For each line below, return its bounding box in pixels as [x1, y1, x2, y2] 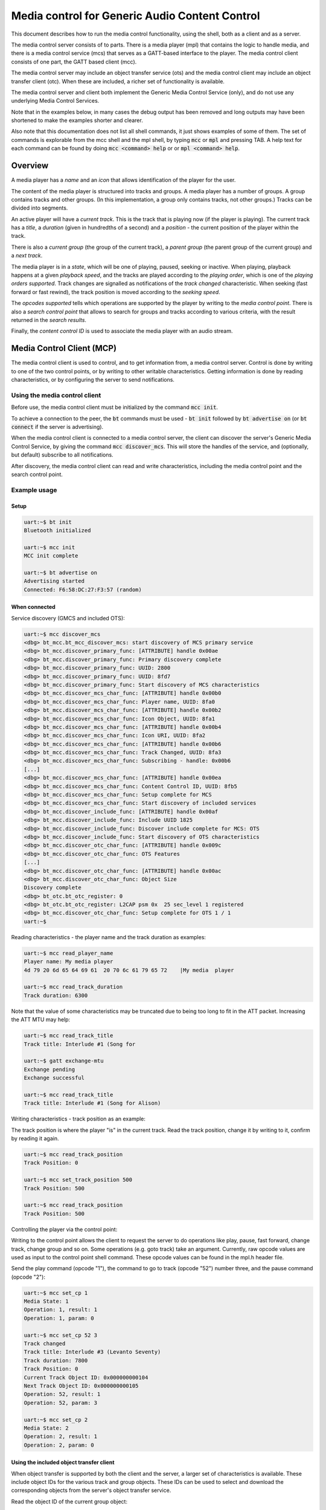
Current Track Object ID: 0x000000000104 [24, 1374, 149, 1381]
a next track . [11, 252, 43, 259]
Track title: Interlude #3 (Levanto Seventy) [24, 1349, 161, 1355]
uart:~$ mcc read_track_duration [24, 983, 123, 991]
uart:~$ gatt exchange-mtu [24, 1058, 104, 1064]
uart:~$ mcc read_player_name [24, 949, 113, 957]
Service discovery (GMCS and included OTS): [11, 614, 125, 622]
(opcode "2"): [11, 1273, 45, 1280]
